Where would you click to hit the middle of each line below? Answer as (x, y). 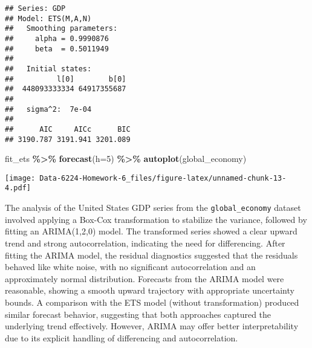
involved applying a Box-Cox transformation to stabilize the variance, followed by (156, 219)
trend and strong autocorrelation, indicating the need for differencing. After (145, 243)
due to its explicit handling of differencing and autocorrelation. (122, 337)
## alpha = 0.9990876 (57, 38)
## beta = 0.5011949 (57, 49)
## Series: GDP (35, 8)
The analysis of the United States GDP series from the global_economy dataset (153, 208)
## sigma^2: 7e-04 (48, 109)
